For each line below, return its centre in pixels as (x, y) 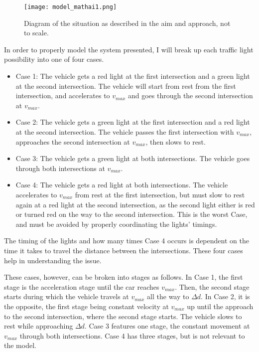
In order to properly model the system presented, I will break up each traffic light (129, 49)
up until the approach (220, 306)
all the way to (168, 296)
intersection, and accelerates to (63, 95)
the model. (20, 345)
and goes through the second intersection (190, 95)
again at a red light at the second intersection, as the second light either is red (135, 204)
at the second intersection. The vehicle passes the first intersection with (125, 132)
